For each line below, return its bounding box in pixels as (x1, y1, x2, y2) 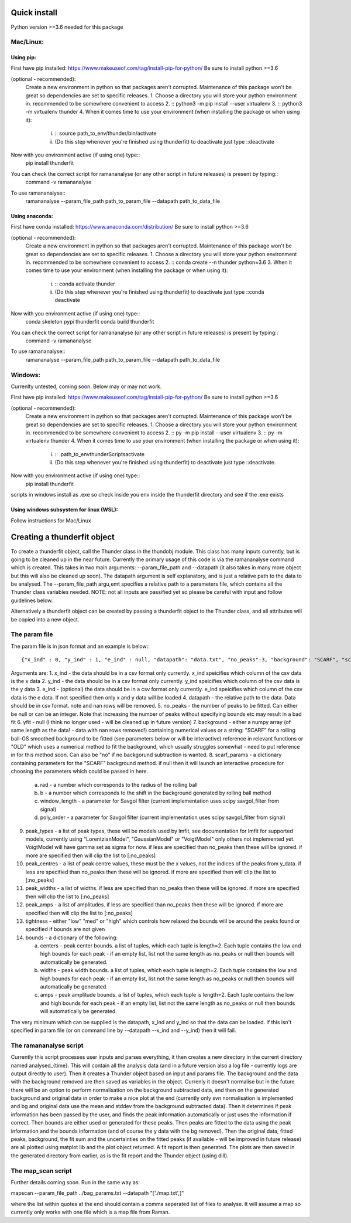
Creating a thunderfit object (11, 532, 115, 542)
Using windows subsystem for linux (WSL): (11, 506, 118, 513)
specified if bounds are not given (25, 926, 105, 933)
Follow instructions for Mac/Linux (11, 517, 91, 524)
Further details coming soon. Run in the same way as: (11, 1178, 140, 1185)
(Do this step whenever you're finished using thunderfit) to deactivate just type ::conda (54, 288, 264, 295)
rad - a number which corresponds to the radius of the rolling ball (40, 781, 198, 788)
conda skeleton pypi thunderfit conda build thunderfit (25, 318, 154, 325)
